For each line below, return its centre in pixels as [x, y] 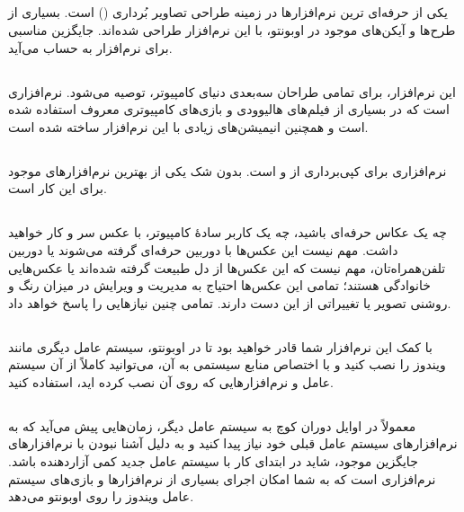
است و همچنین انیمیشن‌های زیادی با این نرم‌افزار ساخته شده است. [188, 126]
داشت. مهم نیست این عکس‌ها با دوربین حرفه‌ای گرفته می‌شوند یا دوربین [203, 249]
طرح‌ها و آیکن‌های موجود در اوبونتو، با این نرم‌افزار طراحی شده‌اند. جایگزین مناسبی [232, 29]
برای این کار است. [58, 188]
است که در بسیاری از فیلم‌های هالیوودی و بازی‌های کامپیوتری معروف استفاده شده [229, 109]
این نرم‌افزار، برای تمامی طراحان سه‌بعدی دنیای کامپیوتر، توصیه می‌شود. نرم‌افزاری [232, 91]
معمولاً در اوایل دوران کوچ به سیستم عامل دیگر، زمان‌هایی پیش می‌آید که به [212, 425]
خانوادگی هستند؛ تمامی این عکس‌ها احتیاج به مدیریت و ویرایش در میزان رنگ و [219, 285]
